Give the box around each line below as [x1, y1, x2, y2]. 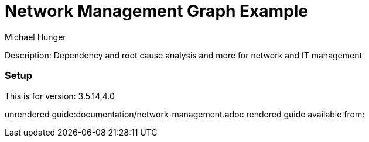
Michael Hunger [5, 32, 66, 42]
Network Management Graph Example [5, 1, 309, 21]
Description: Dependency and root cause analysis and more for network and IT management [5, 50, 363, 60]
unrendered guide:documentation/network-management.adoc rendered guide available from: [5, 109, 365, 119]
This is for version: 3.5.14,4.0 [5, 91, 115, 101]
